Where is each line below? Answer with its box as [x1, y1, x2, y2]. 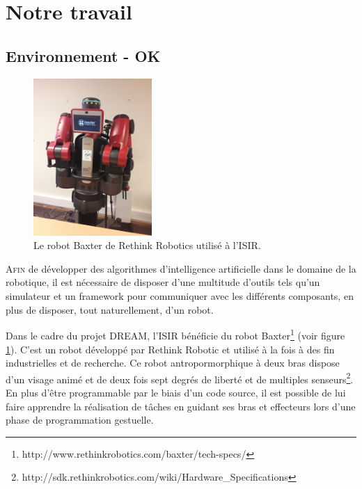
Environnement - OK [6, 45, 161, 66]
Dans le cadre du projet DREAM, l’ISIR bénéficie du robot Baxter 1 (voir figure [6, 326, 345, 342]
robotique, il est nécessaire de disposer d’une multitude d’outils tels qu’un [6, 275, 320, 289]
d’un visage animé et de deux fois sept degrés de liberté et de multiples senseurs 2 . [6, 369, 354, 386]
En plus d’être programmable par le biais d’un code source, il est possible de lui [6, 385, 346, 399]
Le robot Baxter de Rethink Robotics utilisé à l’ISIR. [33, 238, 261, 252]
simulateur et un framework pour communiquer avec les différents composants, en [6, 289, 354, 303]
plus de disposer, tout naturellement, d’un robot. [6, 302, 214, 316]
